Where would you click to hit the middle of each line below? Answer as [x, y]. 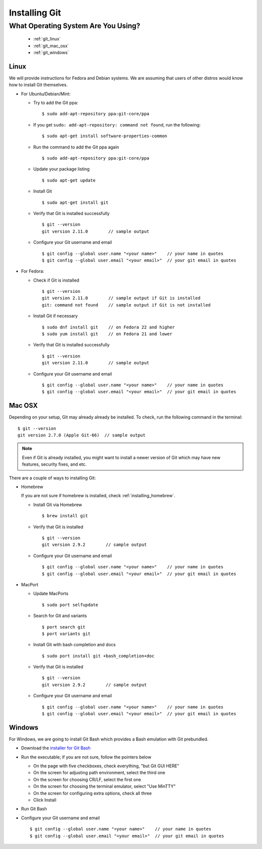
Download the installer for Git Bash [56, 748]
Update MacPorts [51, 594]
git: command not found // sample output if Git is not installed [126, 305]
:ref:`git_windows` [51, 52]
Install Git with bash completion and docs [74, 645]
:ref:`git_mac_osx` [51, 46]
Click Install [45, 800]
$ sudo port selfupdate [70, 605]
